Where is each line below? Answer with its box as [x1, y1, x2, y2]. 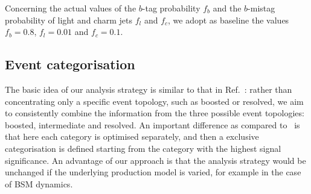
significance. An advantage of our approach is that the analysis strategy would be [5, 154, 306, 166]
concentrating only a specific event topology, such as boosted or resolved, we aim [5, 95, 304, 107]
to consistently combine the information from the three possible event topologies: [5, 107, 304, 119]
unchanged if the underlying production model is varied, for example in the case [5, 166, 301, 178]
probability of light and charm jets [5, 13, 132, 26]
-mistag [248, 2, 275, 14]
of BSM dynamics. [5, 177, 73, 190]
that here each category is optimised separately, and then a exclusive [5, 130, 259, 143]
